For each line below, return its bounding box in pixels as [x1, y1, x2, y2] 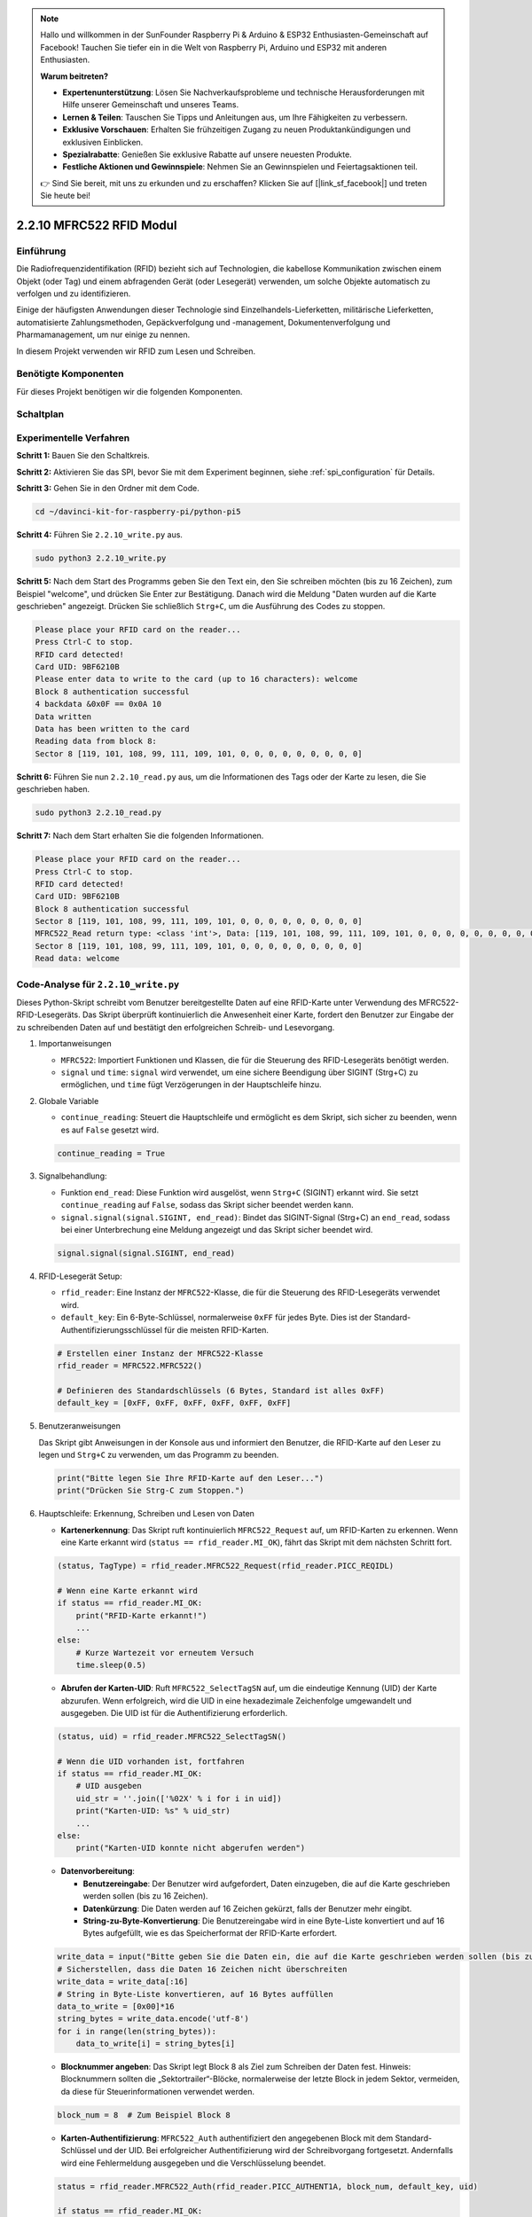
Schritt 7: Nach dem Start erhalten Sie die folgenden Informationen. [16, 830, 264, 842]
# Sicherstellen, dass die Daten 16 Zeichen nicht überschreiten [57, 1964, 348, 1974]
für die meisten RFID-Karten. [164, 1324, 270, 1335]
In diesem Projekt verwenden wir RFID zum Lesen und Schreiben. [16, 346, 256, 356]
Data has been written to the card [35, 724, 190, 734]
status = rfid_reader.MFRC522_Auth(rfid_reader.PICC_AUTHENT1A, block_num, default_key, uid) [57, 2182, 479, 2191]
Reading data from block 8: [35, 736, 157, 747]
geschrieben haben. [16, 784, 90, 795]
